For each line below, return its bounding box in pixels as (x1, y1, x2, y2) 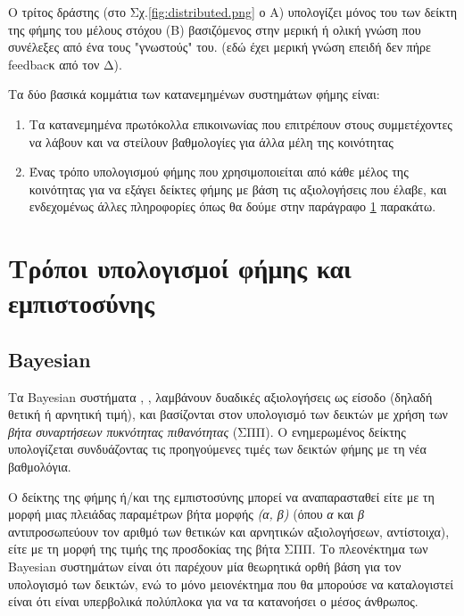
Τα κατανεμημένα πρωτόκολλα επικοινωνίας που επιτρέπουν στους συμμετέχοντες (29, 114, 452, 133)
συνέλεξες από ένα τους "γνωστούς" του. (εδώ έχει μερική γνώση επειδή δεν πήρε (8, 37, 431, 56)
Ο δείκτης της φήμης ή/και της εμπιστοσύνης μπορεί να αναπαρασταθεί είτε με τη (8, 487, 435, 505)
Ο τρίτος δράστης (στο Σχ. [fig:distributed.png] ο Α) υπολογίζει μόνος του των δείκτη (8, 3, 457, 21)
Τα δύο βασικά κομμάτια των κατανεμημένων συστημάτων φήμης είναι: (8, 85, 380, 103)
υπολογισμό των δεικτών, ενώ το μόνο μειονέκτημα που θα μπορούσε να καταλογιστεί (8, 574, 454, 593)
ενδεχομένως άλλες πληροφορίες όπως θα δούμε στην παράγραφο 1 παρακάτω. (29, 197, 436, 216)
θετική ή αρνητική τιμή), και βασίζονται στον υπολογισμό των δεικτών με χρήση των (8, 405, 448, 423)
